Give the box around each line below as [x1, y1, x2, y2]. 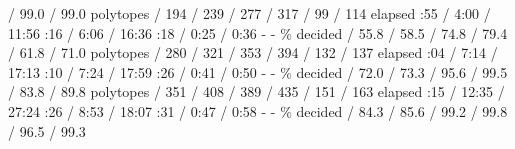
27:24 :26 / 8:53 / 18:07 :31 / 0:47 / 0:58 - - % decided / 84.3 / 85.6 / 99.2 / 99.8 [8, 100, 508, 121]
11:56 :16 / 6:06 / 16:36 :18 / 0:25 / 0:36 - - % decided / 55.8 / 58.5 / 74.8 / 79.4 [8, 22, 508, 43]
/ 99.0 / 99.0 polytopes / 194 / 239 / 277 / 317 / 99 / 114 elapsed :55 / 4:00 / [8, 3, 491, 23]
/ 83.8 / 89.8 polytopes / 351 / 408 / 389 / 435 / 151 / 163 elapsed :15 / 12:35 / [8, 81, 505, 102]
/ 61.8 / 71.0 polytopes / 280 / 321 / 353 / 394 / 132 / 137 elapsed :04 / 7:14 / [8, 42, 498, 63]
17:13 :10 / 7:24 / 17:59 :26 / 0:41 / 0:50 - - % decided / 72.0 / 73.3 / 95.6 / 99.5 [8, 61, 508, 82]
